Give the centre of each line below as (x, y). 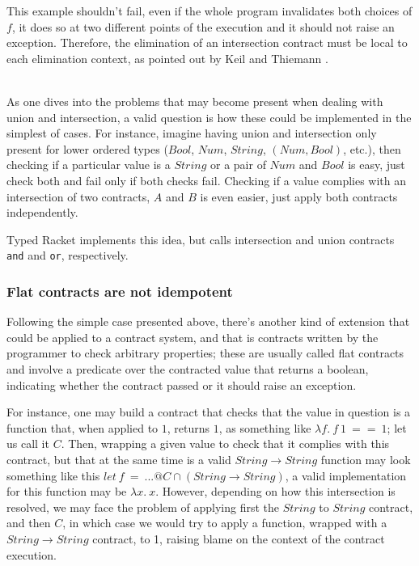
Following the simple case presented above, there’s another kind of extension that (208, 321)
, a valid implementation (346, 475)
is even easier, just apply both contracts (299, 196)
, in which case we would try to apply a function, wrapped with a (225, 523)
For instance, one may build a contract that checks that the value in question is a (209, 412)
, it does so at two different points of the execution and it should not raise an (203, 26)
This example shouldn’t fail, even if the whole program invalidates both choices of (209, 11)
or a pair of (238, 165)
